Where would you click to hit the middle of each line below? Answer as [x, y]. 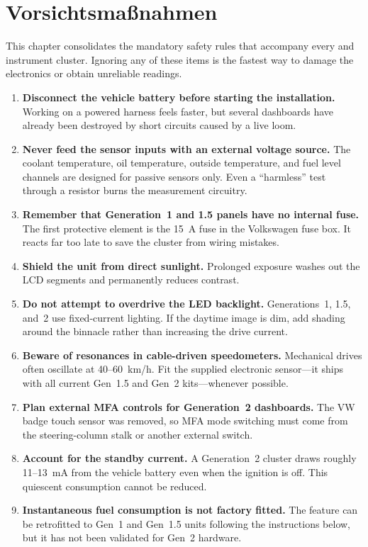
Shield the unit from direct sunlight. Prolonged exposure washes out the [191, 265]
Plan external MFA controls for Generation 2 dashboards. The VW [189, 406]
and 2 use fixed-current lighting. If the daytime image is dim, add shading [184, 317]
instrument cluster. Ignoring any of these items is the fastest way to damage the [180, 59]
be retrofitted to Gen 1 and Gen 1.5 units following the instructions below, [186, 523]
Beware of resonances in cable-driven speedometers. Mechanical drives [192, 355]
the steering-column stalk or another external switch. [138, 434]
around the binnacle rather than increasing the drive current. [155, 331]
